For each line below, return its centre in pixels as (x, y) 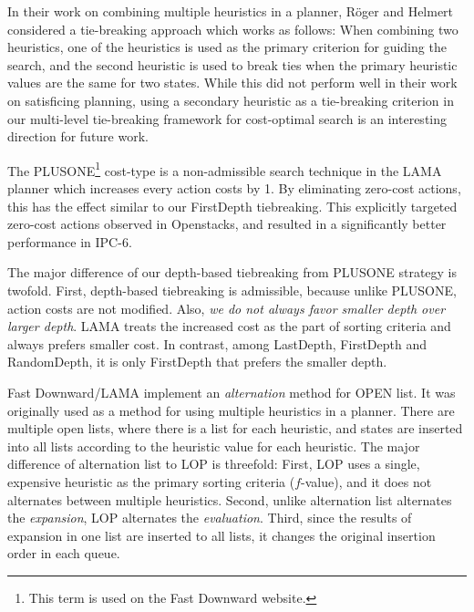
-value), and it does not (366, 481)
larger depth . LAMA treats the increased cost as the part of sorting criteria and (229, 326)
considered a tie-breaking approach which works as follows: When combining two (233, 29)
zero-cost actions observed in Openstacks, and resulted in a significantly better (227, 224)
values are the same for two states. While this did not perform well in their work (232, 83)
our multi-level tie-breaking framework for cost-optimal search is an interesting (227, 118)
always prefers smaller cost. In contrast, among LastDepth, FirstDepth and (217, 343)
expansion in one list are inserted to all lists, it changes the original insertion (222, 535)
